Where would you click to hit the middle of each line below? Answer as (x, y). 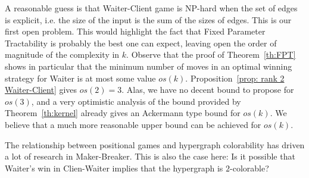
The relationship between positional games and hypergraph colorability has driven (155, 144)
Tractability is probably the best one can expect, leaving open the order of (141, 43)
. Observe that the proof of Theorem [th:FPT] (211, 54)
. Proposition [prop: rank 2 (235, 78)
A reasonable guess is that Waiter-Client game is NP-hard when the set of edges (151, 8)
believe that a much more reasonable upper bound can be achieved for (133, 124)
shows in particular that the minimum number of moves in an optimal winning (149, 66)
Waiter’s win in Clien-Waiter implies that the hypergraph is (114, 168)
